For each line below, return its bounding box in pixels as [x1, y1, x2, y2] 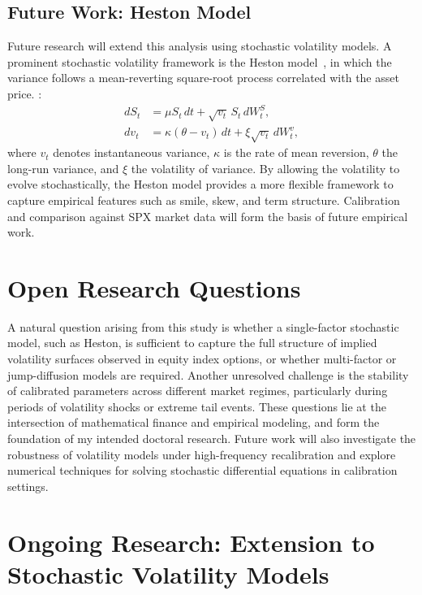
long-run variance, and [7, 159, 119, 176]
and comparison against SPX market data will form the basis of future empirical [7, 207, 408, 224]
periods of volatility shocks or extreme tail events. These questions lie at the [7, 397, 386, 415]
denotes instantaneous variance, [53, 144, 210, 161]
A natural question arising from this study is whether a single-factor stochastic [7, 318, 399, 335]
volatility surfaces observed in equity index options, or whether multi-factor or [7, 350, 397, 367]
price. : [7, 85, 42, 102]
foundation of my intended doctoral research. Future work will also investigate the [7, 430, 416, 447]
